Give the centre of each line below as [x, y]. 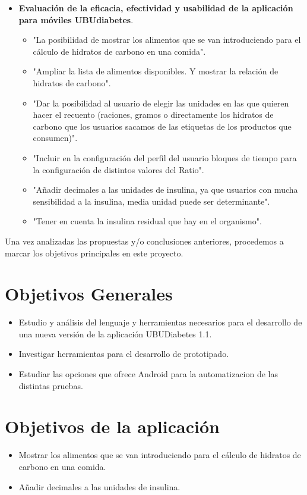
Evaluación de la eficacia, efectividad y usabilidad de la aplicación [156, 8]
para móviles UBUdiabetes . [76, 19]
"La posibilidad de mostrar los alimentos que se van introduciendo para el [167, 40]
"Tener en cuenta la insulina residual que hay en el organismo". [147, 221]
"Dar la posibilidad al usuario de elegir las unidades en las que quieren [161, 103]
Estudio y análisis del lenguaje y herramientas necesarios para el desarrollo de [160, 322]
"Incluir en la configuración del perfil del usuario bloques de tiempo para [165, 157]
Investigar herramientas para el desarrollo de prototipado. [124, 354]
